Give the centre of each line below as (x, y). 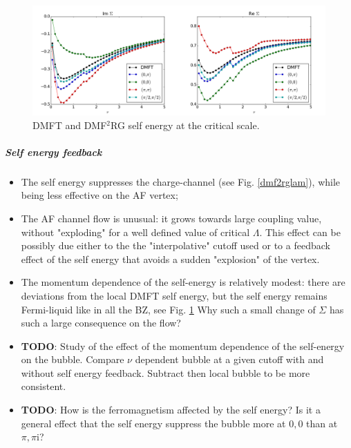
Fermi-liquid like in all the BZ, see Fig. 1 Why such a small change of (168, 309)
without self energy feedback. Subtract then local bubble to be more (165, 372)
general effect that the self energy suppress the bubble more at (153, 423)
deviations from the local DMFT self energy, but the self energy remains (174, 295)
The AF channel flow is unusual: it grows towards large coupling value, (171, 218)
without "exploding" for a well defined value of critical (135, 232)
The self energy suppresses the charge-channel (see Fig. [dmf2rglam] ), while (181, 181)
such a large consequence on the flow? (101, 323)
